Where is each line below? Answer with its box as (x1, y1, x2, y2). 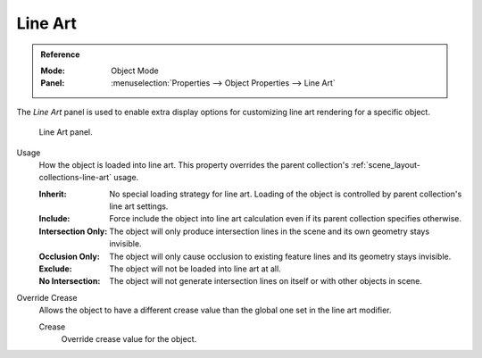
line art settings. (109, 201, 169, 212)
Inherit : (38, 188, 67, 199)
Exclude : (38, 263, 72, 274)
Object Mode (111, 65, 160, 76)
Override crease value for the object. (61, 333, 196, 344)
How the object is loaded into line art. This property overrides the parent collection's (38, 159, 350, 170)
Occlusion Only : (38, 251, 100, 262)
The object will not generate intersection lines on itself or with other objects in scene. (109, 276, 423, 287)
